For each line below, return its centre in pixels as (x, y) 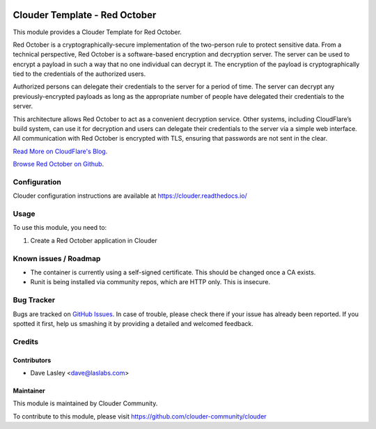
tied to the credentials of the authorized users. (79, 74)
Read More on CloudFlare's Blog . (60, 151)
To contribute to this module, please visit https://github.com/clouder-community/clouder (140, 416)
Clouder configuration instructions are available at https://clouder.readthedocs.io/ (130, 196)
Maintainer (29, 391)
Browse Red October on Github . (58, 164)
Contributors (32, 360)
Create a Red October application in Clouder (94, 240)
